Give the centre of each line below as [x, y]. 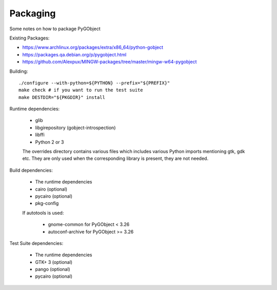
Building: [19, 71]
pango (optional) [53, 270]
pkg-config [47, 203]
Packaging [33, 13]
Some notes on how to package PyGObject [55, 29]
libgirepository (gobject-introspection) [75, 128]
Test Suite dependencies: [36, 243]
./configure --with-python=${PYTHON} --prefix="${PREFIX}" [94, 83]
